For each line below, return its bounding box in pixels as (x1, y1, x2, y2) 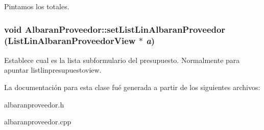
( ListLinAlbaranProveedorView (4, 34, 136, 47)
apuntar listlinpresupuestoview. (4, 64, 102, 75)
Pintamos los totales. (4, 1, 69, 11)
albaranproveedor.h (4, 99, 64, 110)
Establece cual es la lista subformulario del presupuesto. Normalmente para (4, 54, 240, 65)
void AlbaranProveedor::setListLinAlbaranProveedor (4, 23, 226, 35)
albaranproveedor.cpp (4, 116, 71, 127)
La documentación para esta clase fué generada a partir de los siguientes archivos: (4, 81, 260, 92)
